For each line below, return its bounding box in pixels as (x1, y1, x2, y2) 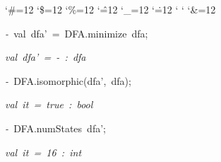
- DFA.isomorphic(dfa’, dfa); (5, 73, 131, 88)
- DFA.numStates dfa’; (5, 120, 106, 135)
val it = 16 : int (5, 144, 82, 159)
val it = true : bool (5, 97, 93, 112)
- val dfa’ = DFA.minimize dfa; (5, 25, 148, 40)
